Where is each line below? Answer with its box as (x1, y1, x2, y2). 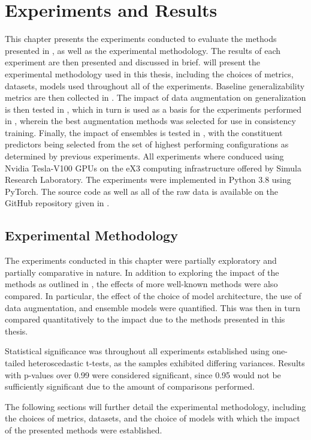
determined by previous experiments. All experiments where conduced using (5, 150, 284, 162)
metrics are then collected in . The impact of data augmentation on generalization (5, 91, 306, 104)
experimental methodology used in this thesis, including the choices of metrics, (5, 67, 294, 80)
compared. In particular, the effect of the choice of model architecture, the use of (5, 290, 301, 302)
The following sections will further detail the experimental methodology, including (5, 400, 306, 412)
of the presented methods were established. (5, 423, 162, 436)
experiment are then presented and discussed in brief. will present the (5, 56, 261, 68)
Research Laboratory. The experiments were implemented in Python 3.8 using (5, 173, 291, 186)
